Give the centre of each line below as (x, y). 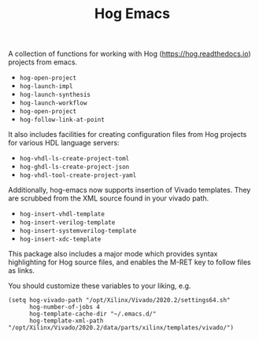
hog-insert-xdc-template (60, 240)
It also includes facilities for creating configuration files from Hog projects (128, 134)
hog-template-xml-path (66, 321)
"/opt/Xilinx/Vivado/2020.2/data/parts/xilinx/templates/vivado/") (121, 328)
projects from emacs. (43, 62)
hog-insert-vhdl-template (62, 214)
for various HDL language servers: (64, 143)
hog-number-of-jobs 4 (65, 308)
